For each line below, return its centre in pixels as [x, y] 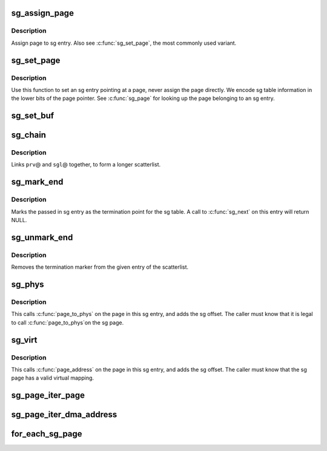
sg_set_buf [33, 116]
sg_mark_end [37, 182]
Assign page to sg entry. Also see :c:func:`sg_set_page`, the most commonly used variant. [124, 43]
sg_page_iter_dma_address [64, 415]
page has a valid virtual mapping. [52, 378]
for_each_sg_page [47, 434]
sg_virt [24, 340]
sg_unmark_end [42, 237]
